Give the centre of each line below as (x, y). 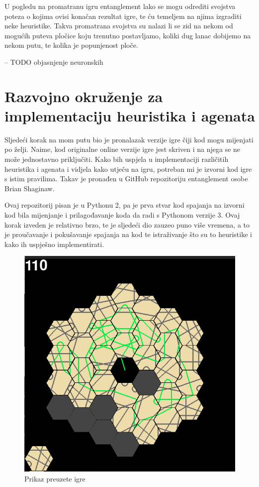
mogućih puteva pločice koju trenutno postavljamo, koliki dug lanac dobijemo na (128, 35)
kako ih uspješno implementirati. (54, 244)
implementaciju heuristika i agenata (130, 115)
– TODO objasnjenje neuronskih (54, 61)
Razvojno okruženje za (84, 96)
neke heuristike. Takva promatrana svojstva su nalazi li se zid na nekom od (119, 26)
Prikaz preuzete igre (55, 478)
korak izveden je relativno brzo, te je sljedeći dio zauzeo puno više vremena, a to (127, 224)
